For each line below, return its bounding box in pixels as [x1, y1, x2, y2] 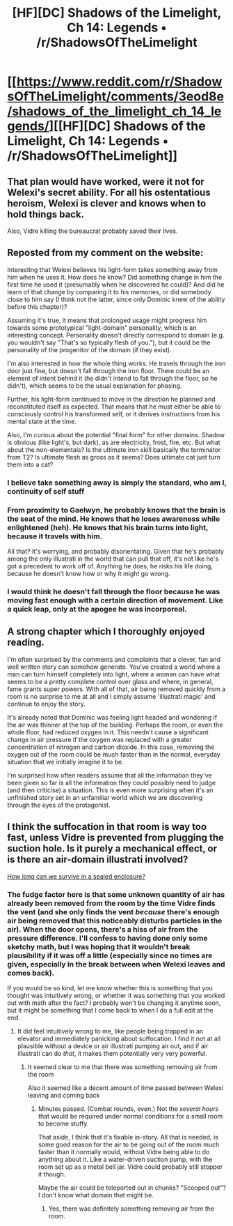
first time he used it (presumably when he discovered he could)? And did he [7, 280, 225, 289]
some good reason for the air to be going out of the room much [38, 1140, 220, 1149]
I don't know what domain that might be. [38, 1190, 154, 1199]
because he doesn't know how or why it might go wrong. [7, 570, 170, 578]
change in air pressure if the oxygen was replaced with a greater [7, 735, 193, 743]
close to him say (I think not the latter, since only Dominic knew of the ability [7, 295, 225, 303]
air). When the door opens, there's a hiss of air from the [7, 924, 198, 934]
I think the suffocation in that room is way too [7, 821, 207, 833]
